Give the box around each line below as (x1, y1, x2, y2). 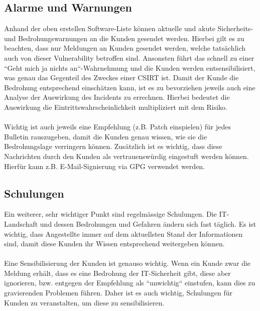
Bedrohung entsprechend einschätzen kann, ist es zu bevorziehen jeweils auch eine (4, 82, 255, 92)
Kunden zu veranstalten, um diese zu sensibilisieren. (4, 297, 165, 307)
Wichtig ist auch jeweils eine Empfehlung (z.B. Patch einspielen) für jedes (4, 121, 231, 132)
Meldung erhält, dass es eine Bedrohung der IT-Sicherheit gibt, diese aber (4, 267, 231, 278)
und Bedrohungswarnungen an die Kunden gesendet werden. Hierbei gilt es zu (4, 33, 244, 43)
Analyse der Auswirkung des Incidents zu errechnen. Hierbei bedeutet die (4, 92, 230, 102)
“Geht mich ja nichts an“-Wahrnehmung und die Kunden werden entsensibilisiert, (4, 62, 255, 73)
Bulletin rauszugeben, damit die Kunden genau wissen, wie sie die (4, 131, 207, 141)
